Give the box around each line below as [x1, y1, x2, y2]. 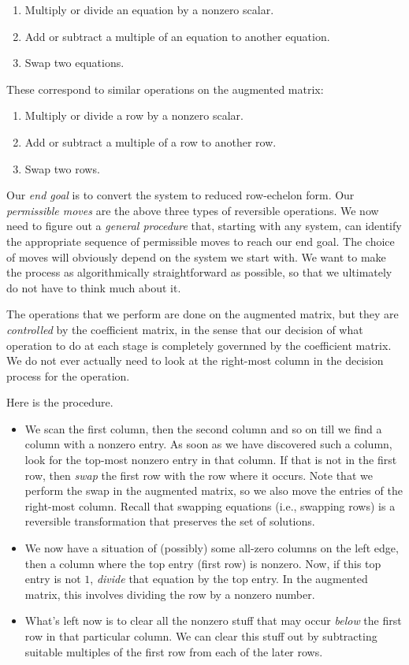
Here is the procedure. [6, 394, 113, 411]
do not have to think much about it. [6, 279, 181, 295]
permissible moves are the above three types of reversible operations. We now [6, 202, 379, 218]
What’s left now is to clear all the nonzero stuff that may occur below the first [24, 612, 402, 629]
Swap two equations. [24, 54, 125, 71]
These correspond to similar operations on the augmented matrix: [6, 80, 324, 97]
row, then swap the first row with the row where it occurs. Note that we [24, 466, 373, 483]
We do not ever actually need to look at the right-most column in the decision [6, 352, 384, 369]
